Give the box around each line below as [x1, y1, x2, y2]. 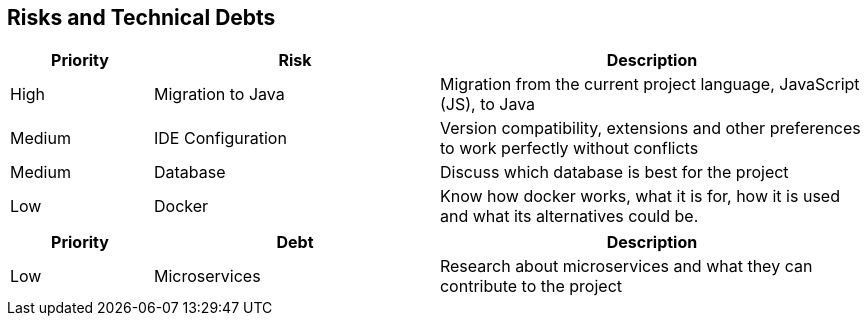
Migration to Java [153, 84, 285, 105]
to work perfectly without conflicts [439, 138, 699, 159]
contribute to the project [439, 276, 623, 297]
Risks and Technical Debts [7, 5, 276, 30]
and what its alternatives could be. [439, 206, 699, 227]
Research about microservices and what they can [439, 256, 813, 277]
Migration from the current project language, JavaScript [439, 74, 860, 95]
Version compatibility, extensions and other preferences [439, 118, 861, 139]
